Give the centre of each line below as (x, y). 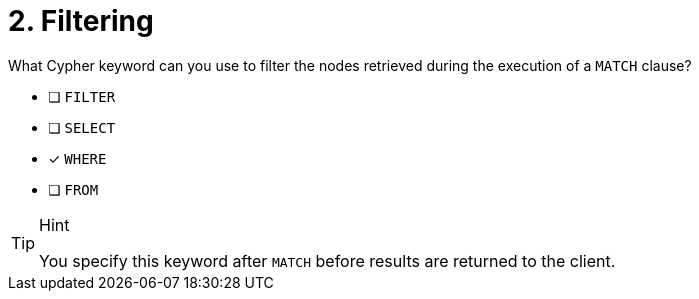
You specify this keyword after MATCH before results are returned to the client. (327, 260)
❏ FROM (73, 189)
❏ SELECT (82, 127)
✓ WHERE (77, 158)
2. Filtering (81, 21)
